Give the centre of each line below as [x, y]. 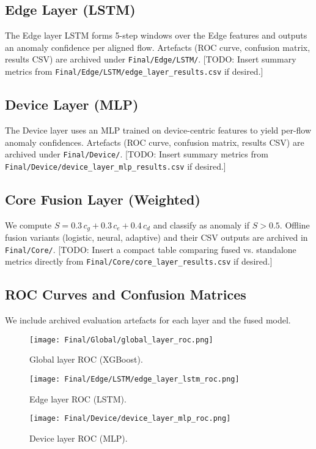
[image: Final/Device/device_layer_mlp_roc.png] [130, 419]
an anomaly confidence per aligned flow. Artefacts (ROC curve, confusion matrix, [158, 47]
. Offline [295, 224]
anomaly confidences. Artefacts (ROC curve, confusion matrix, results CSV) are [155, 142]
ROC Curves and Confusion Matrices [126, 294]
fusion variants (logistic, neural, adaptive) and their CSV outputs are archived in [156, 237]
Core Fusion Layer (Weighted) [103, 199]
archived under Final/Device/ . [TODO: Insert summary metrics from [137, 154]
